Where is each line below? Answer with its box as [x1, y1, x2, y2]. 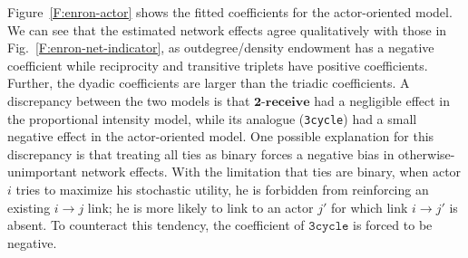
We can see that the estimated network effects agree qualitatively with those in [7, 20, 447, 39]
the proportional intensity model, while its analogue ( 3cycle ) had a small [7, 109, 417, 128]
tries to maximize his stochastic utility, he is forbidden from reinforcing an [15, 180, 429, 198]
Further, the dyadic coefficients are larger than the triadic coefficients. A [7, 73, 410, 92]
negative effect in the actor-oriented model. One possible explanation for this [7, 127, 434, 146]
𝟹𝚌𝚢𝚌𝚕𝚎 [308, 220, 349, 234]
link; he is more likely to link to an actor [87, 197, 314, 216]
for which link [330, 197, 408, 216]
